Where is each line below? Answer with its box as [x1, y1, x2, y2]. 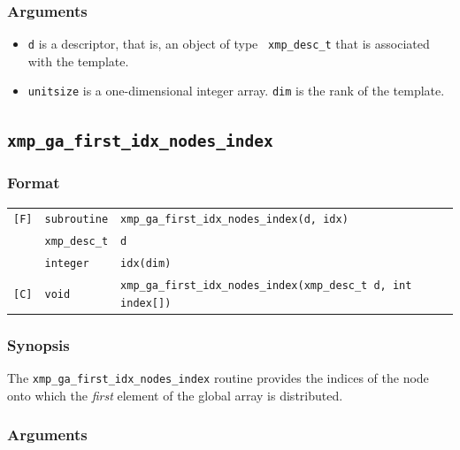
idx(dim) [120, 257, 172, 271]
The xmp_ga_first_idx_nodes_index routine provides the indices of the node [7, 369, 429, 387]
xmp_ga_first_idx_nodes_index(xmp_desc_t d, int [120, 279, 412, 293]
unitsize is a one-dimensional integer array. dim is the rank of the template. [27, 81, 445, 100]
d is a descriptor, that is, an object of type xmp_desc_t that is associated [27, 34, 430, 53]
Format [7, 172, 60, 194]
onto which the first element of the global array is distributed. [7, 385, 343, 404]
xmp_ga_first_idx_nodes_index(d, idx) [120, 213, 349, 226]
